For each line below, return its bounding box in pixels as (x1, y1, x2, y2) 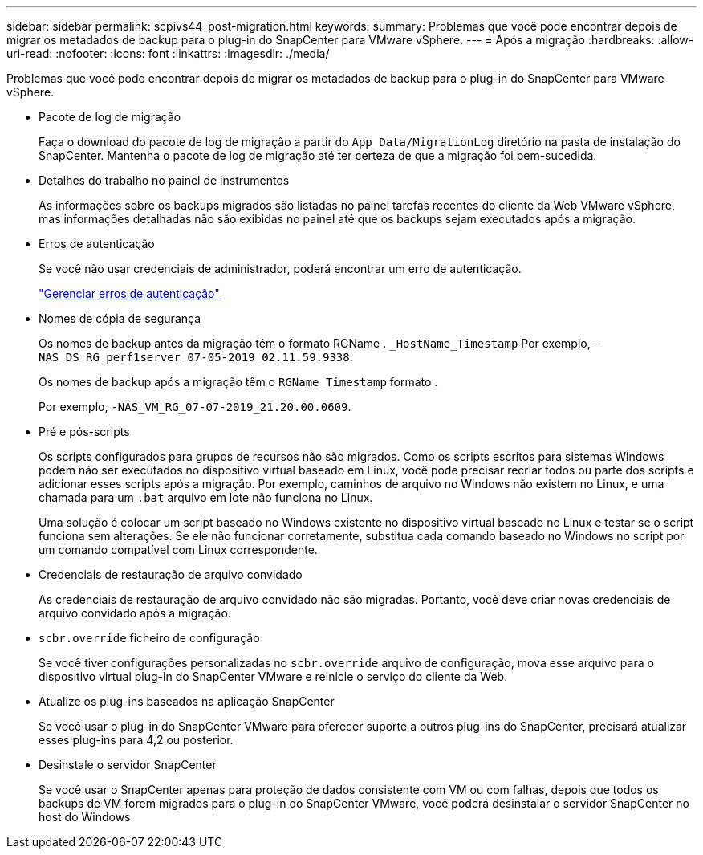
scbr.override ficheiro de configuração (39, 631, 260, 645)
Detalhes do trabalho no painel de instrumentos (39, 173, 290, 187)
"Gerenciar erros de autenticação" (39, 287, 220, 300)
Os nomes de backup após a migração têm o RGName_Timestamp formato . (39, 375, 438, 389)
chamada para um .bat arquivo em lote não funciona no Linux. (39, 491, 373, 504)
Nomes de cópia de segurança (39, 311, 201, 325)
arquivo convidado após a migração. (39, 606, 231, 620)
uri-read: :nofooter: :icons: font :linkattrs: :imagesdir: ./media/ (6, 47, 330, 60)
